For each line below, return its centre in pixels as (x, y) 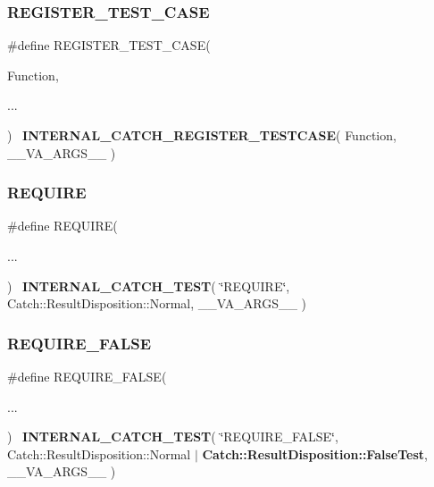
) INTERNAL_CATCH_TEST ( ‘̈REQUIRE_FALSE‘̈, (173, 437)
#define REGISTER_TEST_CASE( (109, 45)
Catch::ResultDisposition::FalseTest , (315, 453)
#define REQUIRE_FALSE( (87, 376)
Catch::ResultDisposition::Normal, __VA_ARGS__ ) (157, 303)
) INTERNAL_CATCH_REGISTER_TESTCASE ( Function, (202, 135)
